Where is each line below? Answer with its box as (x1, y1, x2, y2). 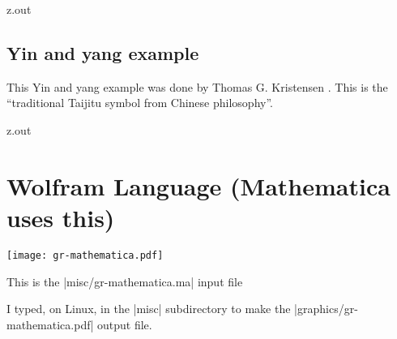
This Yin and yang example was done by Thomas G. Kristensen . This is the (6, 78, 388, 95)
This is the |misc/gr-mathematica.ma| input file (6, 272, 243, 290)
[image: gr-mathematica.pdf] (6, 249, 164, 261)
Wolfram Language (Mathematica (6, 169, 391, 202)
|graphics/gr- (294, 300, 358, 317)
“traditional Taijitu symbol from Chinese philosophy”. (6, 94, 273, 111)
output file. (97, 315, 152, 333)
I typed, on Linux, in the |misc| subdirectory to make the (6, 300, 291, 317)
